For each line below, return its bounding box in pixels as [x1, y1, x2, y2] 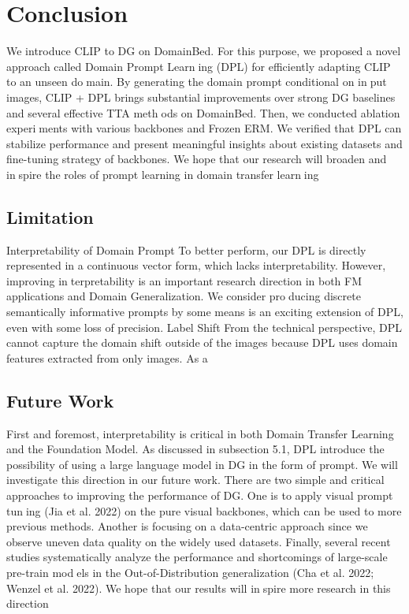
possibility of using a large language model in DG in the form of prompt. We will [6, 456, 398, 472]
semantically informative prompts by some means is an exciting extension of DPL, [6, 303, 403, 320]
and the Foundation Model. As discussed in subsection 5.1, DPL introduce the [6, 441, 385, 457]
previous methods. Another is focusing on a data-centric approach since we [6, 518, 368, 534]
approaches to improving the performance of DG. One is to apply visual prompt [6, 487, 393, 503]
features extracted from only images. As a [6, 349, 208, 366]
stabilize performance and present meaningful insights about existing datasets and [6, 135, 403, 151]
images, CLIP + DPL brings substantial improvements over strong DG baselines [6, 88, 396, 105]
